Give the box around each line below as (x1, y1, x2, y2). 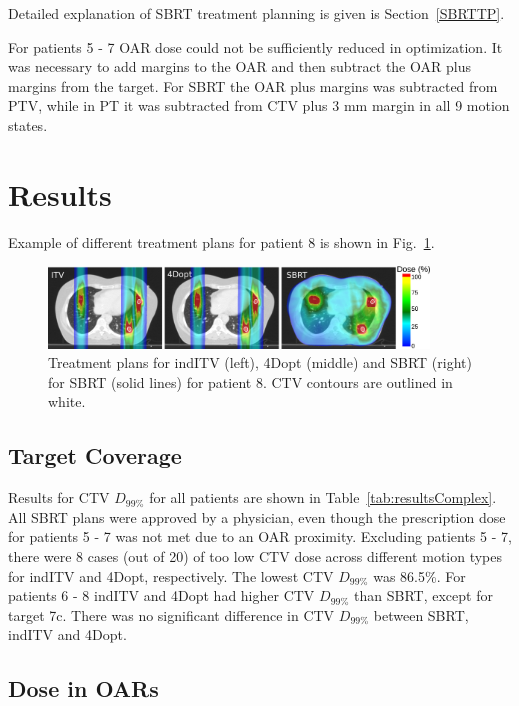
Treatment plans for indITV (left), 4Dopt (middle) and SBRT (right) (48, 352, 472, 373)
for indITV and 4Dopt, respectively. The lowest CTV (8, 565, 334, 586)
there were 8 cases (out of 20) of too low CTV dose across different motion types (8, 545, 503, 566)
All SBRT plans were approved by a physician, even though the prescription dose (8, 506, 506, 527)
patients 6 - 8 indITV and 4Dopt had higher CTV (8, 585, 315, 606)
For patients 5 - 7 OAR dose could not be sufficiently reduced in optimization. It (8, 36, 503, 57)
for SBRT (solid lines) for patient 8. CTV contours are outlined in (48, 371, 453, 392)
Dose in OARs (8, 673, 159, 704)
